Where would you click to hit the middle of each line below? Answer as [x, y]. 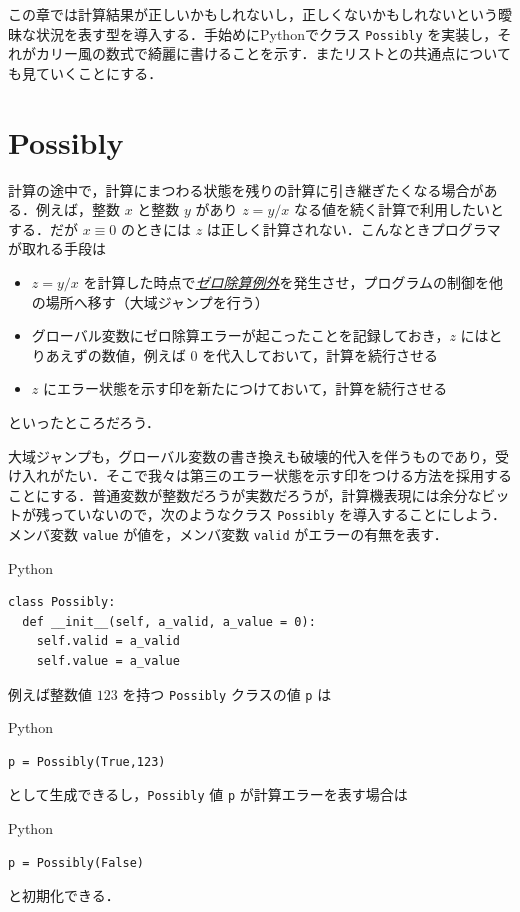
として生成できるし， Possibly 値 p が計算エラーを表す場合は [208, 794]
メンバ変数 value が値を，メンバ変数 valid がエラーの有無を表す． [228, 533]
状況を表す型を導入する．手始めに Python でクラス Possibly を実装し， [266, 33]
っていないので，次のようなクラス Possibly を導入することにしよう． [277, 514]
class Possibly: [62, 602]
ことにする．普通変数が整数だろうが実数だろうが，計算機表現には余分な [245, 494]
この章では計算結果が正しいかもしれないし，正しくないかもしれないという [253, 14]
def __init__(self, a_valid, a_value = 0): [169, 621]
